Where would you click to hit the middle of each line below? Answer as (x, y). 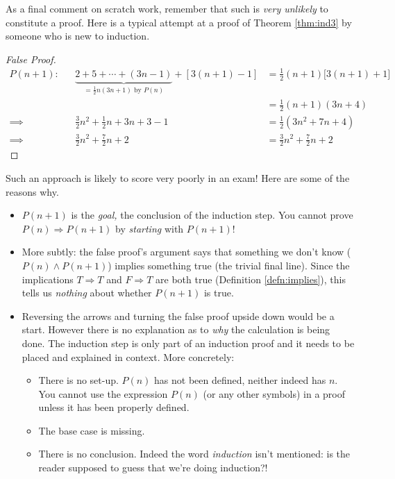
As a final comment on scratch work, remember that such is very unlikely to (167, 8)
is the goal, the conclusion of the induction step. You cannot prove (212, 215)
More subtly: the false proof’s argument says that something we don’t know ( (186, 252)
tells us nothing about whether (87, 293)
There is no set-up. (78, 380)
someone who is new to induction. (78, 36)
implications (48, 279)
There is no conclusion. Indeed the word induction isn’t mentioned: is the (194, 454)
